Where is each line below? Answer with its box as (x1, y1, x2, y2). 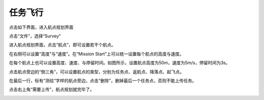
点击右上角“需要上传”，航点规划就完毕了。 (9, 86, 95, 92)
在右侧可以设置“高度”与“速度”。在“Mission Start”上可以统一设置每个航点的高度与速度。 (9, 51, 184, 57)
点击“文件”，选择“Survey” (9, 33, 61, 39)
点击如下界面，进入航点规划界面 (9, 24, 73, 30)
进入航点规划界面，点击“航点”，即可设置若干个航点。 (9, 42, 116, 48)
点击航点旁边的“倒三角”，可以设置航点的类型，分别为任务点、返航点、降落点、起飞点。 (9, 68, 184, 75)
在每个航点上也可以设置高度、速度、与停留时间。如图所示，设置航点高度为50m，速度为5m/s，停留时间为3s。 (9, 60, 230, 66)
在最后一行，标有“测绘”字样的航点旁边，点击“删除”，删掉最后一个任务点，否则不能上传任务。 (9, 78, 197, 83)
